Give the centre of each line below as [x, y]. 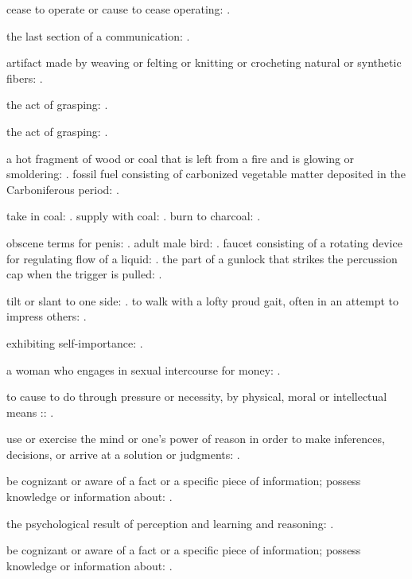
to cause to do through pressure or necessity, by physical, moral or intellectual [197, 396]
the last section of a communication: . [98, 35]
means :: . [30, 412]
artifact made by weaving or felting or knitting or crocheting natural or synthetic [204, 62]
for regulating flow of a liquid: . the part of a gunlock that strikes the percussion [202, 258]
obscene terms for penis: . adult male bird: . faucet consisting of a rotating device [204, 242]
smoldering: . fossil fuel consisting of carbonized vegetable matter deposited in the [206, 174]
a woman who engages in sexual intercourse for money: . [144, 369]
